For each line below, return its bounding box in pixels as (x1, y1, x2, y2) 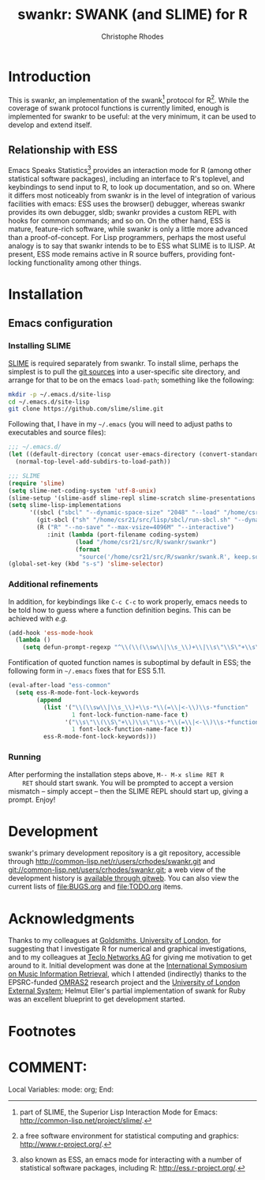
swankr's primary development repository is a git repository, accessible (8, 848, 241, 858)
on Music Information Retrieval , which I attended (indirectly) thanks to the (8, 969, 247, 979)
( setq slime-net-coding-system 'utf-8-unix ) (8, 487, 157, 494)
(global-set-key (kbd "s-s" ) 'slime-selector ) (8, 560, 164, 568)
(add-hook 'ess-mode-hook (8, 629, 93, 637)
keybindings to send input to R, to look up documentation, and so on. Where (8, 182, 256, 191)
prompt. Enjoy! (8, 795, 56, 804)
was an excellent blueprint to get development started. (8, 994, 185, 1004)
